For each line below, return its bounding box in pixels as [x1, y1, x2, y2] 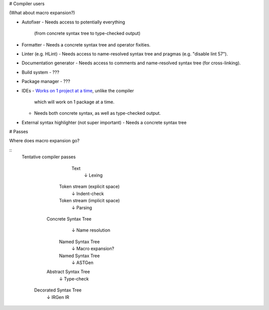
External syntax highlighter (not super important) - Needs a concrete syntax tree [21, 119, 187, 125]
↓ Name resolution [71, 227, 111, 233]
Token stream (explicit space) [59, 184, 120, 190]
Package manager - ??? [21, 78, 71, 84]
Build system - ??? [21, 69, 60, 75]
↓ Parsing [71, 205, 92, 211]
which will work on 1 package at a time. [34, 99, 115, 105]
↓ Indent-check [71, 190, 104, 197]
